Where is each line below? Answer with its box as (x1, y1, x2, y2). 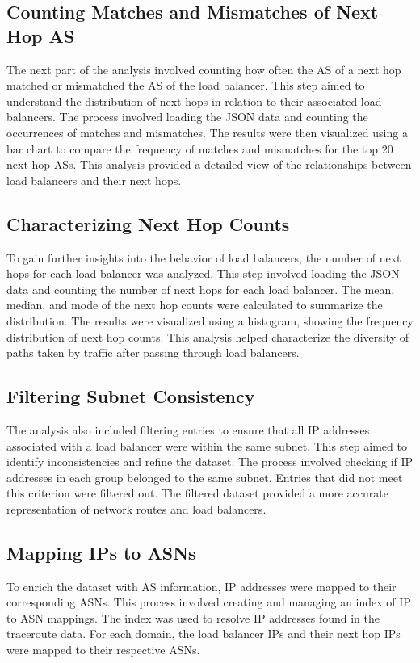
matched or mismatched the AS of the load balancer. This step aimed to (6, 77, 365, 94)
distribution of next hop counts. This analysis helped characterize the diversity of (6, 328, 409, 345)
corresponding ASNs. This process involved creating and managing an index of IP (6, 594, 411, 611)
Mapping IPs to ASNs (6, 539, 196, 564)
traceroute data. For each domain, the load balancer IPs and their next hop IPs (6, 625, 401, 642)
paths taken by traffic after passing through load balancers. (6, 344, 300, 361)
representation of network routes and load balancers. (6, 500, 267, 517)
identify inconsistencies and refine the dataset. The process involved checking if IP (6, 453, 414, 470)
